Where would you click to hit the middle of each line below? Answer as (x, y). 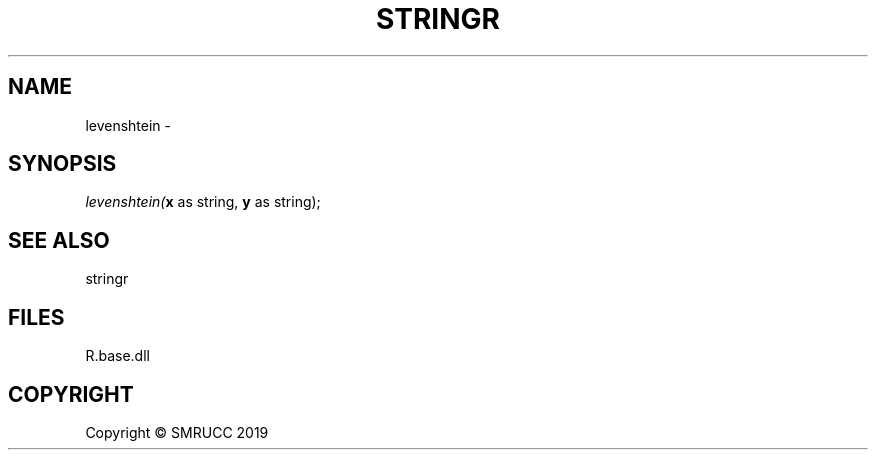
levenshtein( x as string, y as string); (203, 202)
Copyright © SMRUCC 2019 (177, 432)
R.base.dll (117, 356)
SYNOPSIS (62, 164)
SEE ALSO (59, 240)
